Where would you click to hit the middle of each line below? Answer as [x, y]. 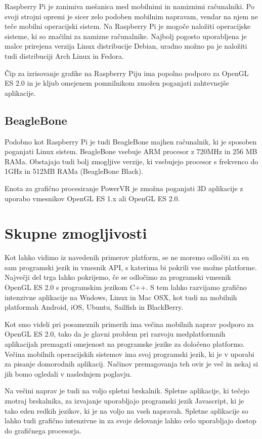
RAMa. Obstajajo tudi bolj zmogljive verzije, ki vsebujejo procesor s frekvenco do [132, 161]
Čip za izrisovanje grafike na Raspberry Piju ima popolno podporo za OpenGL [127, 73]
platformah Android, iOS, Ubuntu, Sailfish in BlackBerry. [94, 307]
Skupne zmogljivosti [76, 233]
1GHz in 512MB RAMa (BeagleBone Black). [74, 171]
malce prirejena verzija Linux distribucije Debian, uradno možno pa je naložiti [126, 46]
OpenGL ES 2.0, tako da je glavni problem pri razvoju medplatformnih [115, 334]
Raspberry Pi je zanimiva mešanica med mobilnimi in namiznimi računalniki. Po [129, 6]
